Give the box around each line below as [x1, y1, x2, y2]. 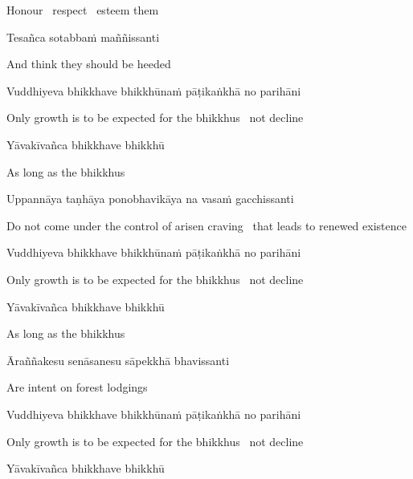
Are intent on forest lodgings [6, 379, 148, 396]
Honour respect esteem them [6, 2, 159, 18]
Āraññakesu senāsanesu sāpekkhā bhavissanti [6, 351, 230, 368]
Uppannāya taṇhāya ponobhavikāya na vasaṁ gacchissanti [6, 190, 294, 207]
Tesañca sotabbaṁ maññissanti [6, 28, 160, 45]
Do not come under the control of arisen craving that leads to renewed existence [6, 217, 407, 233]
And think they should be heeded [6, 55, 171, 72]
